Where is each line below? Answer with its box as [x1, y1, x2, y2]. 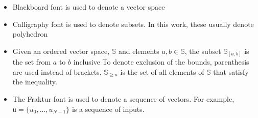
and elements [118, 45, 159, 56]
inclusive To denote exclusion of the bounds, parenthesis [73, 56, 249, 67]
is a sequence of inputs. [72, 103, 145, 114]
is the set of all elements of [120, 66, 204, 77]
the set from [12, 56, 51, 67]
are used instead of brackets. [12, 66, 102, 77]
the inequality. [12, 76, 57, 87]
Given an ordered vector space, [12, 45, 110, 56]
